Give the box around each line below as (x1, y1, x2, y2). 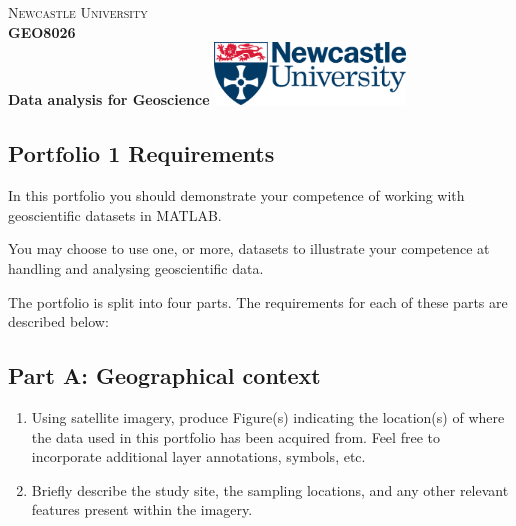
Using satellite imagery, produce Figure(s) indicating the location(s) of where (31, 406, 505, 427)
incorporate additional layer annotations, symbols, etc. (31, 446, 366, 467)
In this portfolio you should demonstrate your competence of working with (8, 185, 465, 206)
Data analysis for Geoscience (8, 89, 210, 110)
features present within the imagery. (31, 499, 253, 520)
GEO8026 (8, 21, 76, 42)
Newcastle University (8, 2, 148, 22)
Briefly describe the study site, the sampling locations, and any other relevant (31, 479, 509, 500)
